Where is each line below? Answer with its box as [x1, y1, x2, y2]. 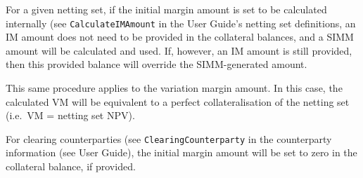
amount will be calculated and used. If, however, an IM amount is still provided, [6, 43, 352, 57]
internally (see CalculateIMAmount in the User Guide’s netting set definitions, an [6, 15, 356, 30]
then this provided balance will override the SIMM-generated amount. [6, 57, 307, 71]
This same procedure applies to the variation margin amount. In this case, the [6, 81, 343, 95]
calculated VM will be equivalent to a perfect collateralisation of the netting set [6, 94, 350, 109]
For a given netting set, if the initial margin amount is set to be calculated [6, 2, 327, 16]
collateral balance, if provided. [6, 159, 136, 174]
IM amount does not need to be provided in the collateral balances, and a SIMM [6, 29, 354, 44]
